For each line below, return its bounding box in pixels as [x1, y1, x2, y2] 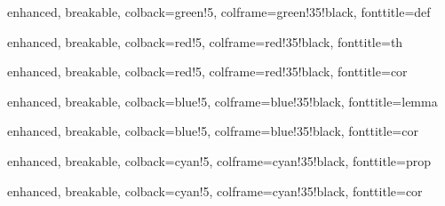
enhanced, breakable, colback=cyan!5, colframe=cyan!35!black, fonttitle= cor [7, 181, 423, 200]
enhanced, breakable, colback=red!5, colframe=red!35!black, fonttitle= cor [7, 62, 408, 81]
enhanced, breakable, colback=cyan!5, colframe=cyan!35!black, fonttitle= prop [7, 151, 431, 170]
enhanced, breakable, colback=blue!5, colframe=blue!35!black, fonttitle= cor [7, 122, 418, 140]
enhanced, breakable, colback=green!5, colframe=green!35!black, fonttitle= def [7, 3, 431, 20]
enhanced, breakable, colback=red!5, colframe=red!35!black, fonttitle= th [7, 32, 403, 51]
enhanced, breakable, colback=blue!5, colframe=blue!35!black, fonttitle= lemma [7, 91, 438, 110]
